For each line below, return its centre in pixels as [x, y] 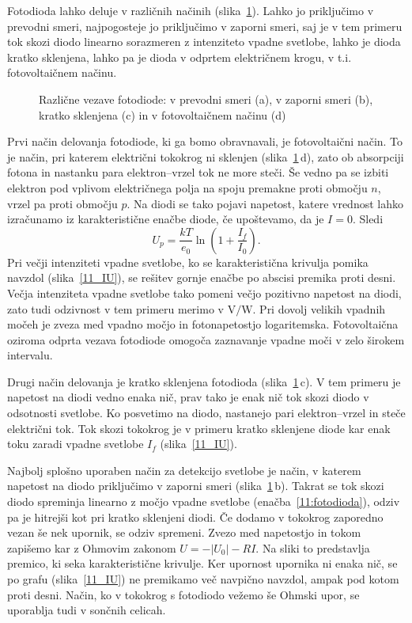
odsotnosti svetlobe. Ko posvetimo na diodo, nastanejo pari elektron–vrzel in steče [206, 413]
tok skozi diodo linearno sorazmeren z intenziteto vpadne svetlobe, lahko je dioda [204, 42]
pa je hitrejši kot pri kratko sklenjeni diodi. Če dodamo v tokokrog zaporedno [195, 517]
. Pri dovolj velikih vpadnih [319, 308]
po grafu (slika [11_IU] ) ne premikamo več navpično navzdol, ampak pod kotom [203, 579]
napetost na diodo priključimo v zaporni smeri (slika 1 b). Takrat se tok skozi [196, 486]
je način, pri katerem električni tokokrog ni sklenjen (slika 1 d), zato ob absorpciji [206, 156]
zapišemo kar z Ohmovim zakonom [92, 547]
